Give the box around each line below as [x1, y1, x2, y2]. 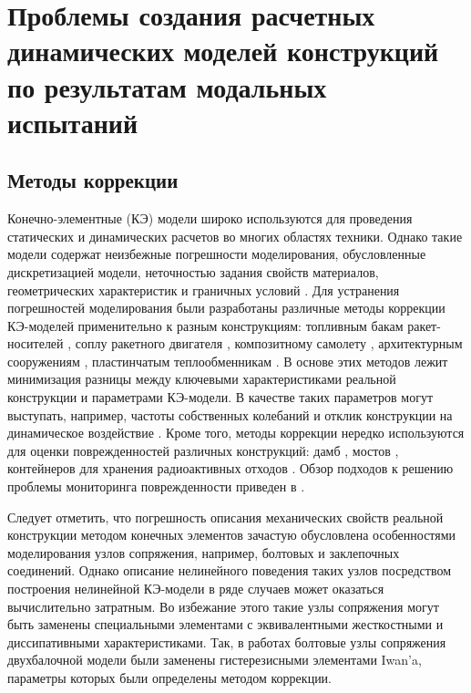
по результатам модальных [7, 67, 327, 105]
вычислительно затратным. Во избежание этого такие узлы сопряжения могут [7, 596, 439, 615]
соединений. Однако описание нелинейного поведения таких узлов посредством [7, 561, 452, 580]
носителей [7, 334, 64, 353]
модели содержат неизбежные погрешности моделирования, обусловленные [7, 244, 426, 264]
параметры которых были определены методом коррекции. [7, 667, 333, 687]
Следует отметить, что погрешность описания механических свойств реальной [7, 507, 444, 526]
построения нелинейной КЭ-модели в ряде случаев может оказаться [7, 579, 384, 598]
